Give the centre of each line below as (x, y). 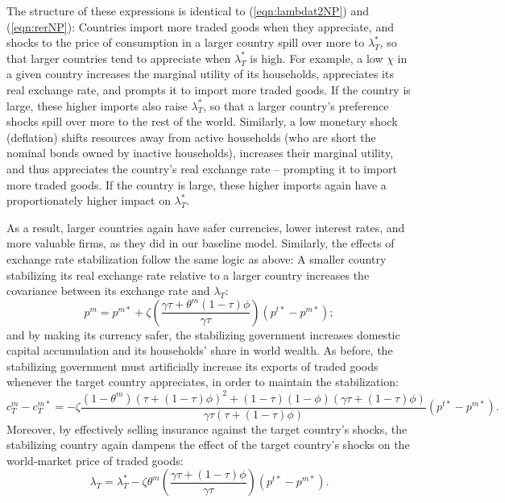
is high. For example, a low (317, 58)
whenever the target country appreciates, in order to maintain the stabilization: (203, 382)
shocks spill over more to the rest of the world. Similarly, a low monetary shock (202, 121)
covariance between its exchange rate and (108, 291)
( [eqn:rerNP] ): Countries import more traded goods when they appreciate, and (200, 26)
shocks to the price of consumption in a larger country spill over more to (186, 42)
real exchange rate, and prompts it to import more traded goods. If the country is (209, 89)
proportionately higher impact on (89, 200)
